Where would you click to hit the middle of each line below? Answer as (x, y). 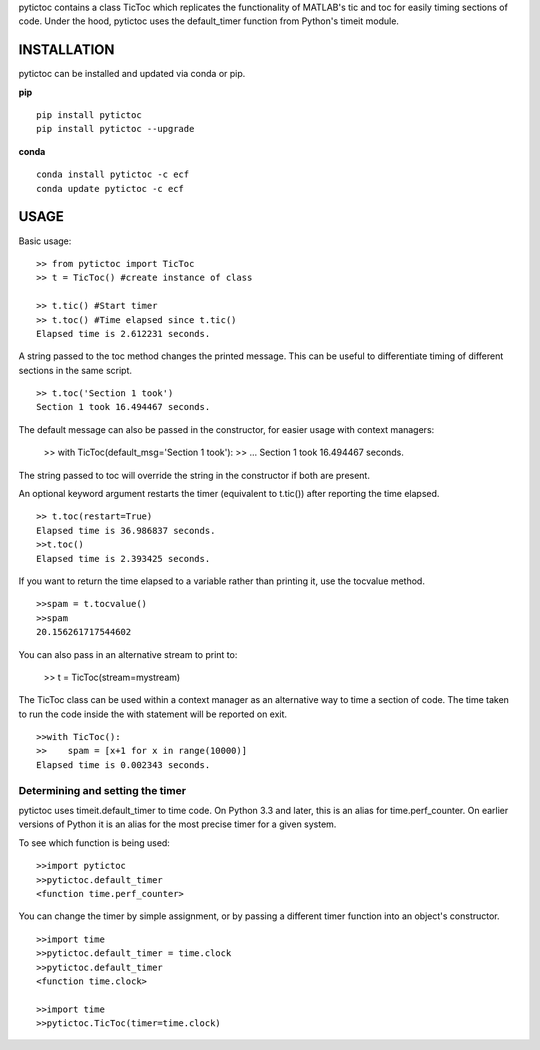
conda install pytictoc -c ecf (113, 174)
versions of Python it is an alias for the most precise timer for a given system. (177, 824)
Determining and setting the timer (102, 790)
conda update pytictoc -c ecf (110, 188)
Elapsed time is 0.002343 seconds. (123, 764)
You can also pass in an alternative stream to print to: (128, 654)
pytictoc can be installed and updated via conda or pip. (132, 74)
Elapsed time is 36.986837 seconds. (126, 530)
